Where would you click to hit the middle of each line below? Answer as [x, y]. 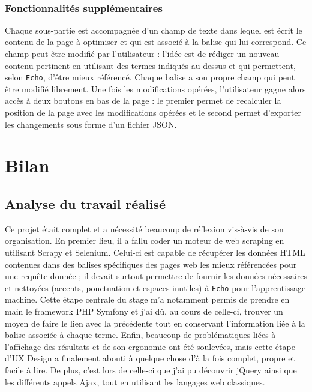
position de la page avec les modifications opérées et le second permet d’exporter [153, 113]
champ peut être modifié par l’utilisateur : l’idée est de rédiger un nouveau [142, 53]
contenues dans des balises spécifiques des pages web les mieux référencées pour [151, 264]
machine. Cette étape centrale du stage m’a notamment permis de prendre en [147, 299]
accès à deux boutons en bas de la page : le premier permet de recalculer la [143, 101]
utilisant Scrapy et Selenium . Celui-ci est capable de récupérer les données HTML [155, 252]
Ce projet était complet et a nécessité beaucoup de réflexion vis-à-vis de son [144, 228]
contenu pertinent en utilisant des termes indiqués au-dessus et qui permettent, [150, 65]
